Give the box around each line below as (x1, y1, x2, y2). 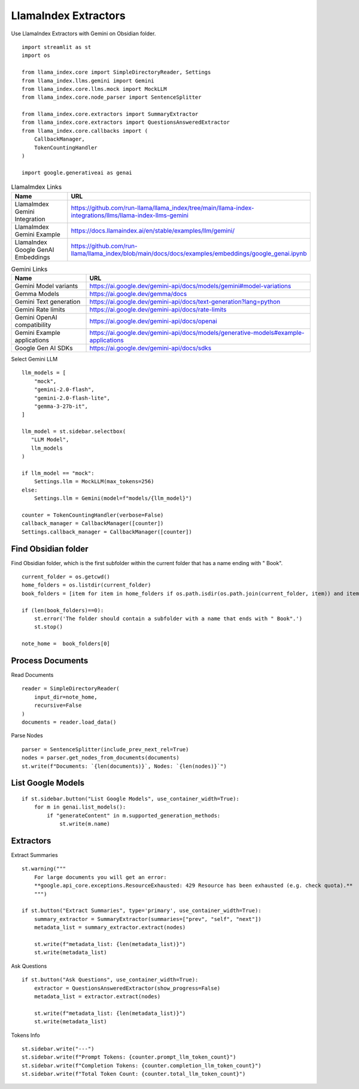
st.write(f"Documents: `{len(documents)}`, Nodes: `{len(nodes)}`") (22, 762, 227, 770)
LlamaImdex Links (11, 183, 62, 191)
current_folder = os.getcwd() (22, 574, 111, 580)
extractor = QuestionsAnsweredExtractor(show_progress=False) (34, 984, 221, 992)
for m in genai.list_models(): (34, 804, 126, 810)
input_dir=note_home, (34, 694, 98, 700)
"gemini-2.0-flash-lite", (34, 395, 111, 401)
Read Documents (11, 672, 54, 679)
